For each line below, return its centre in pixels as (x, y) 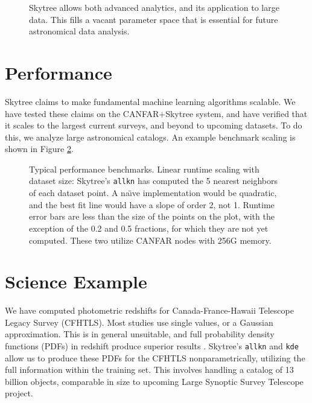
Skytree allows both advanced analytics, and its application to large (154, 7)
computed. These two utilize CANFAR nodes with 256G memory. (150, 240)
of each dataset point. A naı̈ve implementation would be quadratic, (153, 193)
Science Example (76, 281)
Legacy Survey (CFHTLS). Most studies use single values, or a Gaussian (139, 322)
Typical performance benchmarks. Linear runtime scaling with (144, 169)
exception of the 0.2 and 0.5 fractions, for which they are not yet (149, 228)
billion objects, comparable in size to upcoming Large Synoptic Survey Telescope (154, 381)
